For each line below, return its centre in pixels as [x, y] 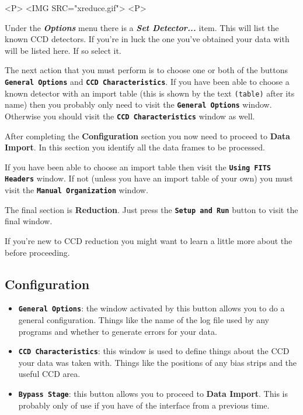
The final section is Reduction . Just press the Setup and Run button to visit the [151, 209]
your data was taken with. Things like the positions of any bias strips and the [158, 362]
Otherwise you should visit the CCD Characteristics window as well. [130, 116]
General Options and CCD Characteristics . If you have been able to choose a [147, 81]
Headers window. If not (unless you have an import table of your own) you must [149, 178]
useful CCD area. [49, 374]
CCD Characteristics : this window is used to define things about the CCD [154, 351]
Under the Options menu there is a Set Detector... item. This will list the [142, 27]
